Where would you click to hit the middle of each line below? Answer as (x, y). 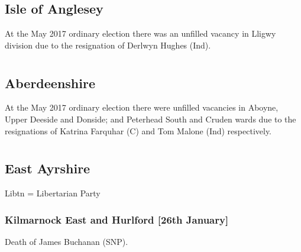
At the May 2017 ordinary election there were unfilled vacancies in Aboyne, (142, 107)
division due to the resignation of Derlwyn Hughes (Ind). (108, 45)
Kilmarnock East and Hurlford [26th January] (117, 219)
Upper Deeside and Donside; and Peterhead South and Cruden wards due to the (150, 119)
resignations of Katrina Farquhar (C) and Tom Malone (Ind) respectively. (138, 130)
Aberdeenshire (50, 83)
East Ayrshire (48, 168)
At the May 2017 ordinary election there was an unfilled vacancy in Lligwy (140, 33)
